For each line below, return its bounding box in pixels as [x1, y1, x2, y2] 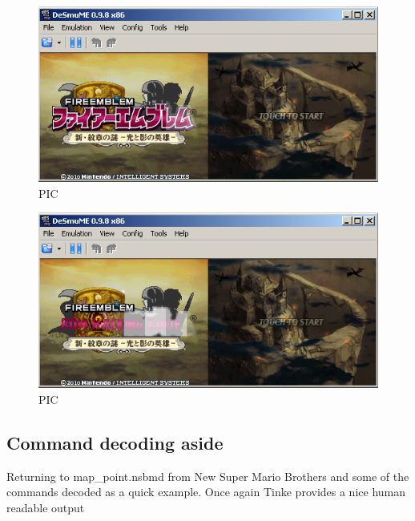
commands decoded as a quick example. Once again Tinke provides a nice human [6, 483, 406, 500]
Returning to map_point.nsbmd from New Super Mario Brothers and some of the [6, 467, 409, 484]
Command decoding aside [6, 430, 224, 454]
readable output [6, 499, 85, 515]
